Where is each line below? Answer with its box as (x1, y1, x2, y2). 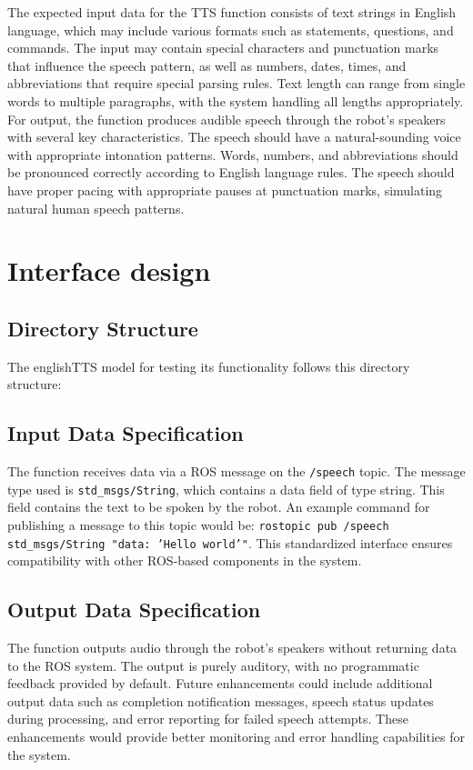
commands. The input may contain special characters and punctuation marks (7, 38, 439, 57)
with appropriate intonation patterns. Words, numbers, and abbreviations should (7, 145, 458, 164)
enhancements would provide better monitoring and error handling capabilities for (7, 727, 465, 746)
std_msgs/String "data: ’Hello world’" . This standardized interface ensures (7, 533, 453, 552)
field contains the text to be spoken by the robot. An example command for (7, 497, 430, 516)
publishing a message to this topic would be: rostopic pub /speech (7, 515, 389, 534)
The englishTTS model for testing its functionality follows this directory (7, 356, 410, 375)
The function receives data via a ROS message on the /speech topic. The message (7, 462, 466, 481)
